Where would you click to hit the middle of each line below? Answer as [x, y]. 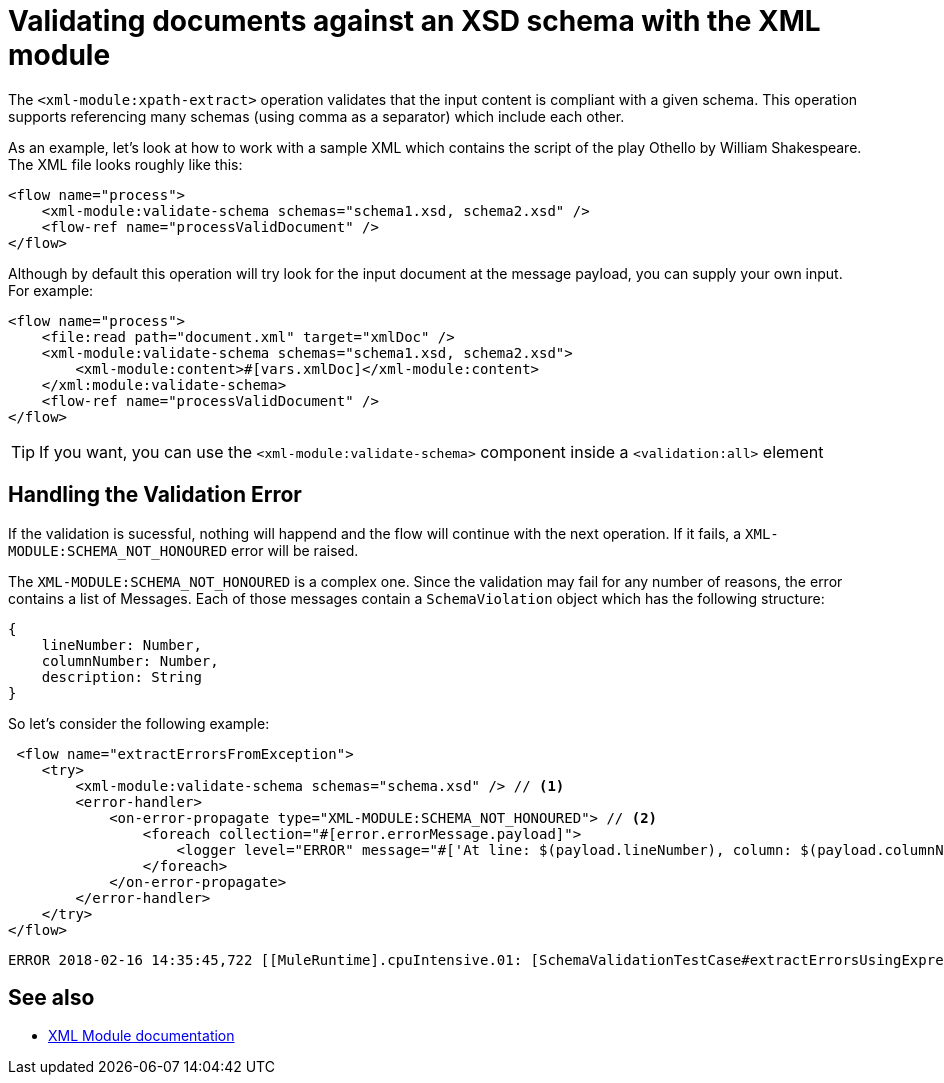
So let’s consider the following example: [139, 723]
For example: [51, 290]
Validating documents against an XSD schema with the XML [414, 21]
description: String [121, 676]
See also [51, 998]
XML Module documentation [141, 1036]
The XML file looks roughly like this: [125, 164]
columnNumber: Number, [130, 660]
